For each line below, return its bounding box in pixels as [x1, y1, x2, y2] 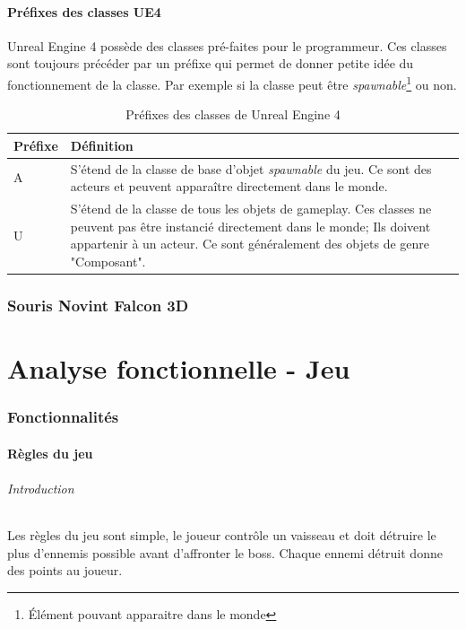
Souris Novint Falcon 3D [7, 293, 189, 316]
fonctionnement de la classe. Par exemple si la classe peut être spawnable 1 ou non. [7, 72, 457, 93]
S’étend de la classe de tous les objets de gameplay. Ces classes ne [70, 199, 432, 218]
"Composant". [70, 251, 146, 270]
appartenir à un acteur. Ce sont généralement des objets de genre [70, 234, 430, 253]
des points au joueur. [7, 561, 123, 580]
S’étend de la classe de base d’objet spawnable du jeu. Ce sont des [70, 159, 432, 178]
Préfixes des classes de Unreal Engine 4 [125, 105, 341, 124]
